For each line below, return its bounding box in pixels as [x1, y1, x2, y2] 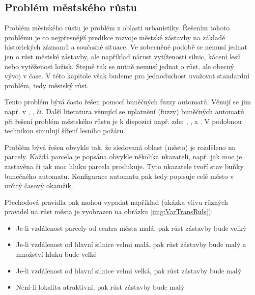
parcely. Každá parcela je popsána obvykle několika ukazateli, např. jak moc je [4, 151, 242, 162]
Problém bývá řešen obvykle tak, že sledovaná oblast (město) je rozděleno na [4, 142, 235, 152]
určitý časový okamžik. [4, 180, 73, 191]
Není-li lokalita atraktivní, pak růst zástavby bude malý [16, 282, 185, 292]
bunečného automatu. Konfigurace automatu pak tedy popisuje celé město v [4, 171, 234, 181]
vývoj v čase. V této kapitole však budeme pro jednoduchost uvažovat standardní [4, 71, 250, 81]
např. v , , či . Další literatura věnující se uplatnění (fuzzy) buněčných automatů [4, 106, 244, 116]
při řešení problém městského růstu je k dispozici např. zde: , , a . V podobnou [4, 116, 242, 126]
